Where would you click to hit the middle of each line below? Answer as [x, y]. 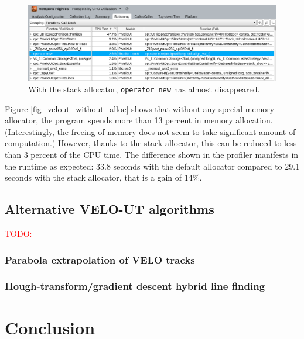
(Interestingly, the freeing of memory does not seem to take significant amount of [150, 131]
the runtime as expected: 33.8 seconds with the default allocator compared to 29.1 [152, 166]
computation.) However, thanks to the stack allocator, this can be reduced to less [151, 143]
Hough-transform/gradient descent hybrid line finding [135, 286]
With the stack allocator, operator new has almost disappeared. [144, 89]
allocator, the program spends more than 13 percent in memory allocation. [139, 120]
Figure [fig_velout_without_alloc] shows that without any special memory [140, 108]
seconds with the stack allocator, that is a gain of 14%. [103, 177]
